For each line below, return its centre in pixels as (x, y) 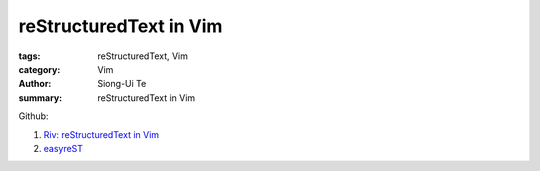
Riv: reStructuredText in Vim (101, 134)
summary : (40, 97)
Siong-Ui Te (122, 84)
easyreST (63, 148)
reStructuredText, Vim (143, 56)
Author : (35, 84)
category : (39, 69)
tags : (29, 56)
